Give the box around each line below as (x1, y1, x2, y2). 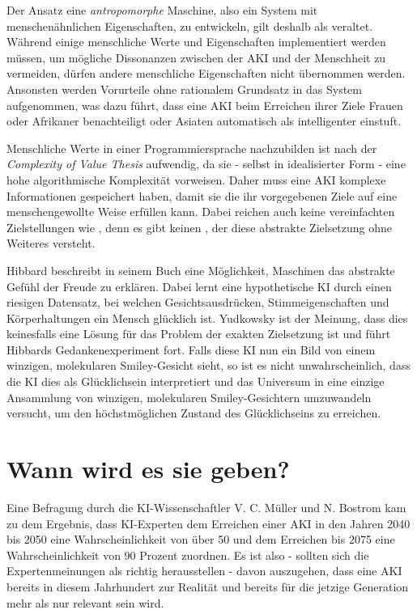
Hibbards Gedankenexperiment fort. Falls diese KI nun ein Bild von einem (6, 341, 376, 358)
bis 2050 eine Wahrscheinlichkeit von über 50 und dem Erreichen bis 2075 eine (6, 531, 395, 548)
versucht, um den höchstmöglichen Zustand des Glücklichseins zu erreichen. (6, 404, 381, 421)
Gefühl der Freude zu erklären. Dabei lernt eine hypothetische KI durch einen (6, 277, 392, 294)
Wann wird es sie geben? (6, 452, 290, 485)
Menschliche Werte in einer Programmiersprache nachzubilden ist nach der (6, 139, 377, 156)
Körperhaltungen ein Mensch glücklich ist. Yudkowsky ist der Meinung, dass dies (6, 309, 408, 326)
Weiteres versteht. (6, 235, 96, 252)
